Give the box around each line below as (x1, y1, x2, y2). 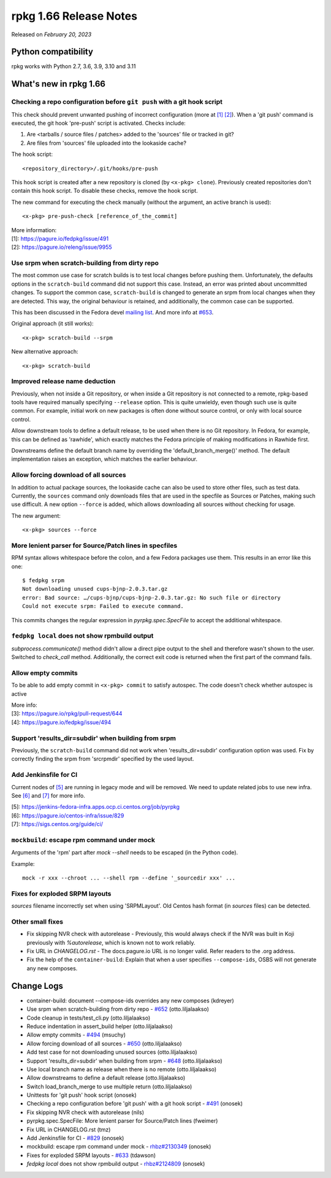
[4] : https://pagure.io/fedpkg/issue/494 (11, 719, 112, 726)
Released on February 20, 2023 (11, 31, 92, 38)
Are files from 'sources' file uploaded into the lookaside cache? (26, 139, 187, 147)
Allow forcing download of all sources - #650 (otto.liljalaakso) (26, 1040, 182, 1047)
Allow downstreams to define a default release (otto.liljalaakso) (26, 1074, 186, 1082)
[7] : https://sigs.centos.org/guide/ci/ (11, 821, 104, 828)
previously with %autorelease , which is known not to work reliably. (26, 938, 196, 946)
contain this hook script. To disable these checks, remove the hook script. (11, 187, 199, 195)
